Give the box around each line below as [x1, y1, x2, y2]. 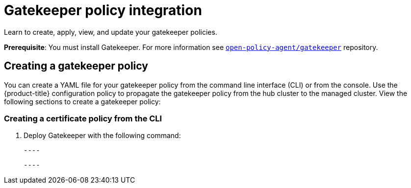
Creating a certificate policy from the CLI [4, 113, 162, 123]
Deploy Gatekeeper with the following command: [24, 131, 181, 140]
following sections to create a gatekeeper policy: [4, 97, 161, 106]
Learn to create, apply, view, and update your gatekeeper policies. [4, 27, 217, 36]
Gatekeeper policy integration [4, 2, 202, 19]
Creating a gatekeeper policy [4, 60, 148, 72]
